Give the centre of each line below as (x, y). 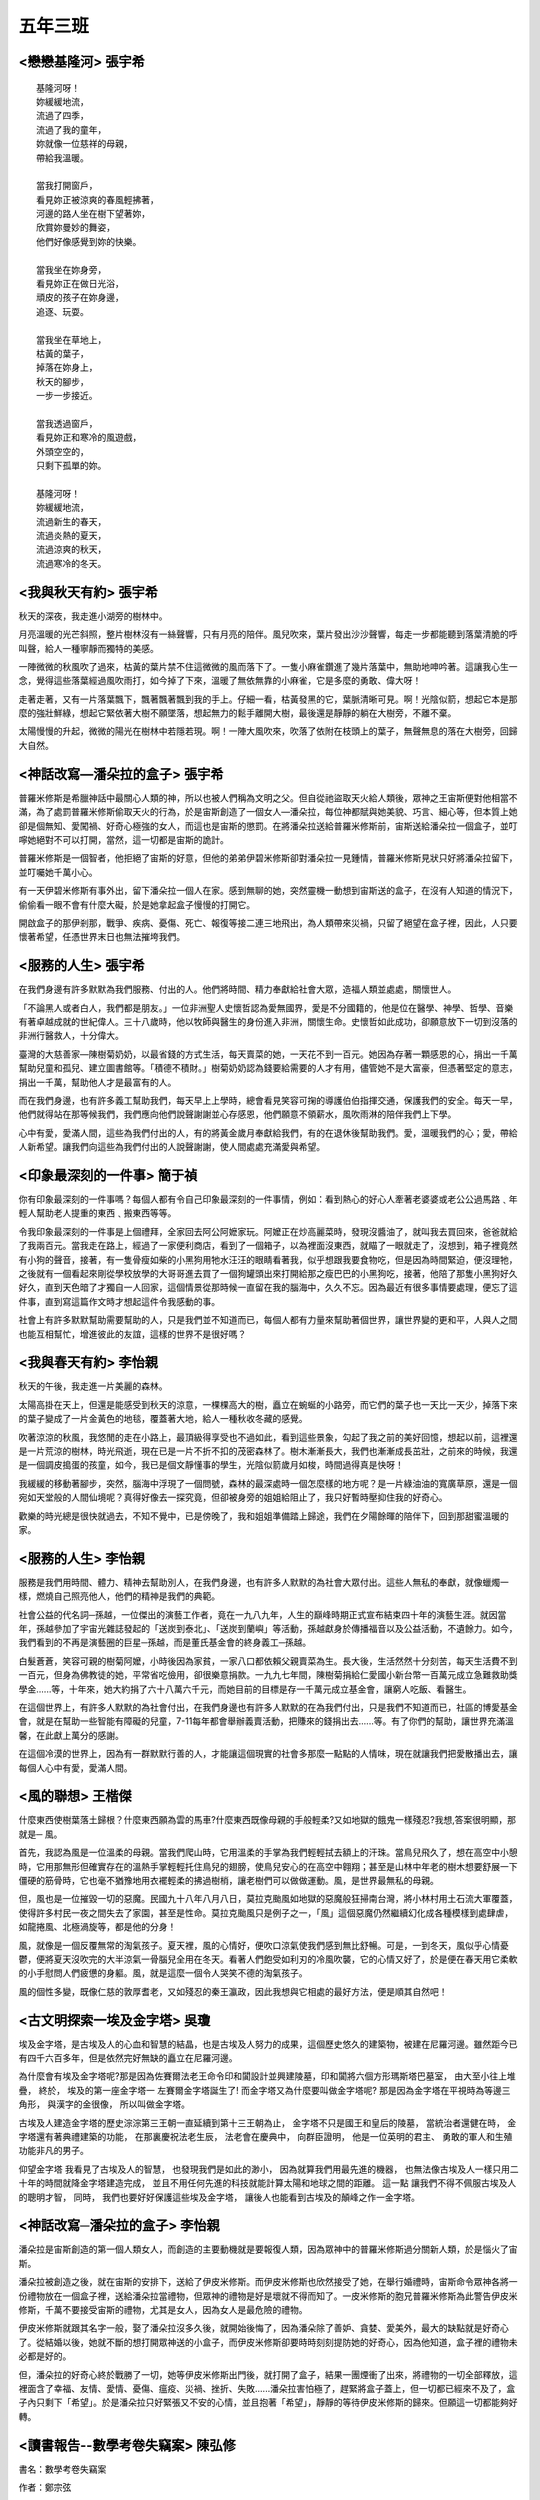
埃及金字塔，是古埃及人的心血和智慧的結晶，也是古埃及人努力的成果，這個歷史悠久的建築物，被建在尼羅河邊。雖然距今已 (268, 2044)
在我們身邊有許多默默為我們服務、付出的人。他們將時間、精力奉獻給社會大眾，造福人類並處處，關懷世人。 (237, 989)
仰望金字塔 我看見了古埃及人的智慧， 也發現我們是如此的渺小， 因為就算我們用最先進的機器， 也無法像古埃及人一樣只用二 (268, 2169)
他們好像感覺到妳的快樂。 (89, 241)
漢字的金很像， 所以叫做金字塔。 (122, 2104)
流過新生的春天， (71, 521)
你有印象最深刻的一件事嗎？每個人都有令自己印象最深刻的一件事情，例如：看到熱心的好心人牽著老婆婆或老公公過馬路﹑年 (268, 1199)
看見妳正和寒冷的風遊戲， (89, 438)
